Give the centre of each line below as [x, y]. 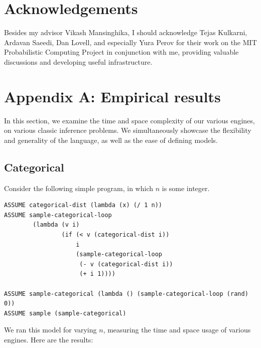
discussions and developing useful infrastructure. [78, 61]
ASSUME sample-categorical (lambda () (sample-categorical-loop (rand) [126, 294]
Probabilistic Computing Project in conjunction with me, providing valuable [121, 52]
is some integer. [186, 188]
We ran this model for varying [50, 330]
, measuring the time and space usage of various [177, 330]
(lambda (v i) [56, 225]
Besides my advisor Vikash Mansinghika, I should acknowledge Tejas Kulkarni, [126, 32]
